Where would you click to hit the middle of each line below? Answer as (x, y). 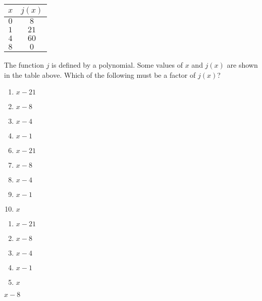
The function (24, 65)
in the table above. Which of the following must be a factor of (100, 74)
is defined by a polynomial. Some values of (117, 65)
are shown (242, 65)
